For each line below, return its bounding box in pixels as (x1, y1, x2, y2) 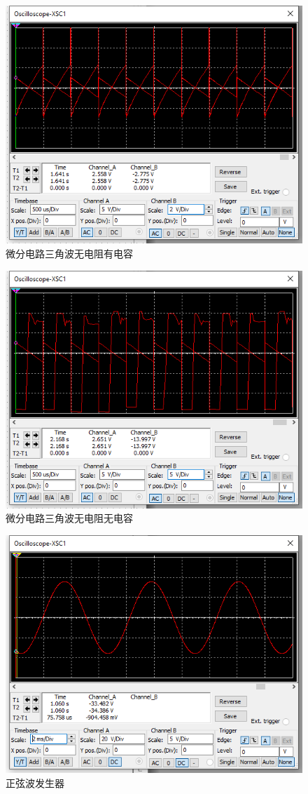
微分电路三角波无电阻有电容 (6, 245, 133, 260)
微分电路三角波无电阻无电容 (6, 511, 133, 525)
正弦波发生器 (6, 776, 64, 790)
